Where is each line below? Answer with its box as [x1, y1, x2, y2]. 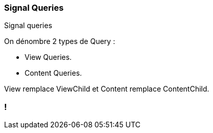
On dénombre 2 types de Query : [4, 37, 115, 46]
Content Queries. [25, 69, 82, 78]
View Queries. [25, 53, 72, 62]
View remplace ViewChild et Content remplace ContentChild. [4, 84, 209, 94]
